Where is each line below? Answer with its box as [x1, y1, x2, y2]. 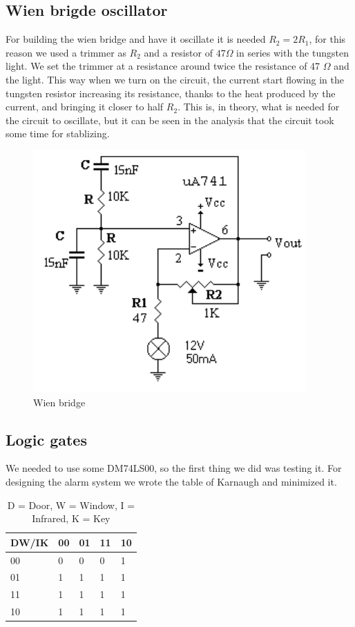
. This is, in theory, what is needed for [177, 99, 340, 114]
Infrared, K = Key [32, 511, 111, 526]
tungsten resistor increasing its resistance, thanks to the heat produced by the [6, 86, 336, 100]
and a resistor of [144, 45, 213, 59]
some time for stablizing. [6, 126, 110, 141]
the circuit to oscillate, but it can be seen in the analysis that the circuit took [6, 112, 334, 127]
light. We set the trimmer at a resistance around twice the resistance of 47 [6, 59, 320, 73]
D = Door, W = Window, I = [7, 497, 135, 512]
